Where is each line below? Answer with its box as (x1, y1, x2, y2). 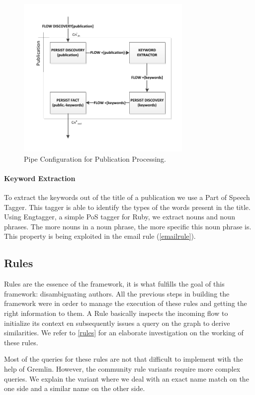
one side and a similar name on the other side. (4, 383, 145, 394)
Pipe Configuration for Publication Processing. (24, 153, 166, 164)
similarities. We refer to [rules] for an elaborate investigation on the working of (4, 327, 244, 338)
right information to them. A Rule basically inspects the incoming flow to (4, 308, 228, 318)
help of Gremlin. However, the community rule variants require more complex (4, 363, 241, 374)
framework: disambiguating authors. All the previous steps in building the (4, 288, 230, 298)
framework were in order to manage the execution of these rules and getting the (4, 298, 247, 308)
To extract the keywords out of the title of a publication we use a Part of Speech (4, 192, 250, 202)
